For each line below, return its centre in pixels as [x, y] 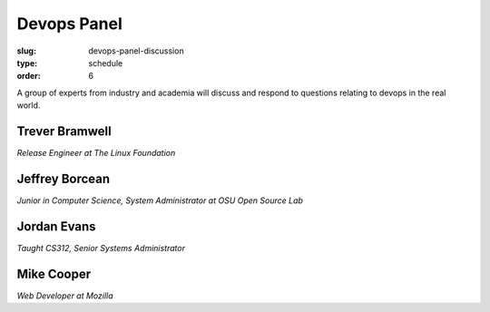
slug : [26, 51]
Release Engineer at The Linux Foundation [96, 153]
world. [29, 105]
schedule [106, 63]
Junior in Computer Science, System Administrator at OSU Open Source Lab [160, 200]
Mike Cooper [54, 273]
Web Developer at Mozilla [65, 296]
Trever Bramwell [64, 131]
